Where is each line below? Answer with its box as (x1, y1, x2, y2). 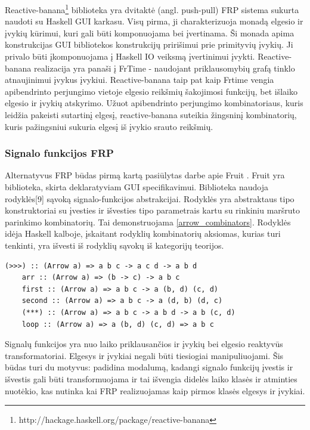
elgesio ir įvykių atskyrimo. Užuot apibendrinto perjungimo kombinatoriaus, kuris (5, 97, 303, 109)
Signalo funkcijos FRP (5, 146, 114, 160)
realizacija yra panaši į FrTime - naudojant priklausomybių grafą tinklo (34, 61, 295, 74)
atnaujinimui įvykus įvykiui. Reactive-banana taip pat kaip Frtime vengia (5, 73, 274, 86)
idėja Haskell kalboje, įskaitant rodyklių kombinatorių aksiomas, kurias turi (5, 227, 281, 240)
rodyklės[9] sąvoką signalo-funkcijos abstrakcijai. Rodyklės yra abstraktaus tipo (5, 192, 294, 205)
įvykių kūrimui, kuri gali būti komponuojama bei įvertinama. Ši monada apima (5, 26, 294, 39)
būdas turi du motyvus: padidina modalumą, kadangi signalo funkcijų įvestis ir (5, 361, 293, 373)
